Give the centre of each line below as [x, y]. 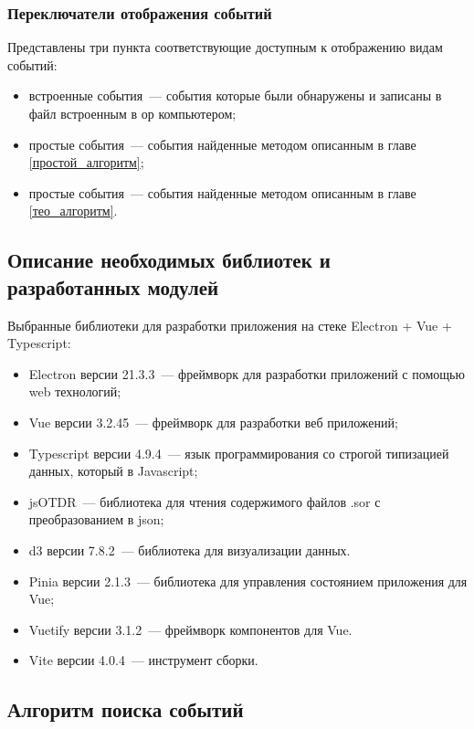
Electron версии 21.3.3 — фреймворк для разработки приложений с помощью [247, 373]
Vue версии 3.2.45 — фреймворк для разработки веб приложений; [213, 422]
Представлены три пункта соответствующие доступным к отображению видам [225, 47]
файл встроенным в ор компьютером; [132, 113]
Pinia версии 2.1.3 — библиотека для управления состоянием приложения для [248, 581]
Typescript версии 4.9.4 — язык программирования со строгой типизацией [239, 453]
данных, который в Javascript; [113, 471]
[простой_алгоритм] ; [86, 162]
